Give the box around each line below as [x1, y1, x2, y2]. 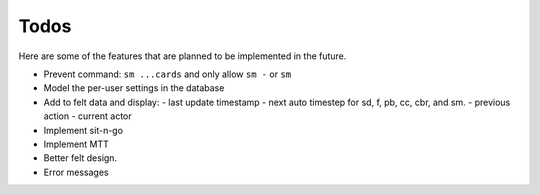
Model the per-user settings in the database [43, 82, 225, 94]
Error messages [43, 166, 109, 178]
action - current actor [43, 110, 132, 122]
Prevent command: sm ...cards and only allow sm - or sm [43, 68, 292, 80]
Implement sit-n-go [43, 124, 124, 136]
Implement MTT [43, 138, 110, 150]
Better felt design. [43, 152, 118, 164]
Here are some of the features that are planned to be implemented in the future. [18, 50, 347, 62]
